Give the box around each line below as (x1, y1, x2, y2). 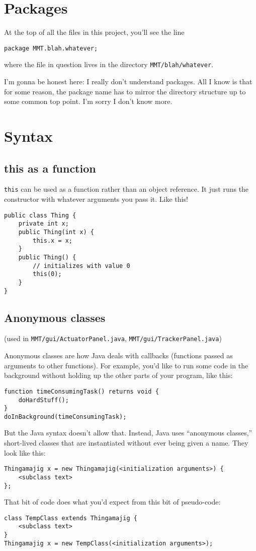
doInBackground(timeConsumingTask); (4, 413, 127, 420)
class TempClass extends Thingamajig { (4, 514, 137, 522)
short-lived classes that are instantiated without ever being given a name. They (4, 437, 248, 448)
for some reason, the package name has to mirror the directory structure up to (4, 86, 246, 96)
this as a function (4, 160, 96, 176)
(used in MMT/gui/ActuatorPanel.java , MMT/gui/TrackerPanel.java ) (4, 333, 222, 344)
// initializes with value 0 (33, 262, 130, 269)
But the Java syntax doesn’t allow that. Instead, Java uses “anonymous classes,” (4, 427, 252, 438)
